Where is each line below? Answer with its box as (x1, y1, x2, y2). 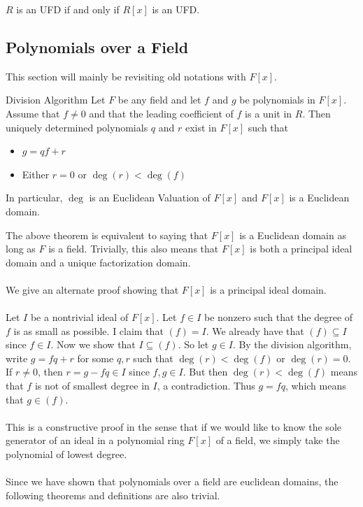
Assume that (6, 106, 60, 120)
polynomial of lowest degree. (6, 447, 127, 462)
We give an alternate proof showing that (6, 282, 179, 297)
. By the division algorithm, (232, 337, 352, 352)
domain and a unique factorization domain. (6, 255, 191, 269)
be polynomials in (239, 92, 315, 107)
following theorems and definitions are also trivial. (6, 487, 220, 502)
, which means (285, 378, 346, 393)
